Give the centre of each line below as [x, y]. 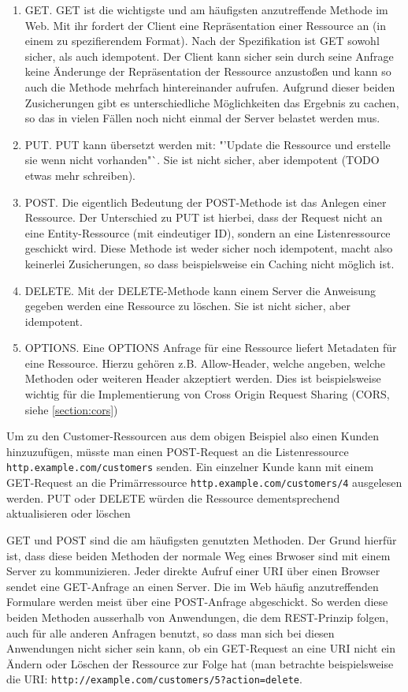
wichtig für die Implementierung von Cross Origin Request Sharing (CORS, [207, 394]
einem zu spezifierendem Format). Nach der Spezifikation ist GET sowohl [202, 41]
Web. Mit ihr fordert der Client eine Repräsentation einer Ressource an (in [206, 25]
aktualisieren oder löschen [69, 513]
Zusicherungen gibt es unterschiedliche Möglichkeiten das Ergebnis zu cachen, [212, 102]
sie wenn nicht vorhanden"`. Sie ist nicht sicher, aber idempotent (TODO [202, 160]
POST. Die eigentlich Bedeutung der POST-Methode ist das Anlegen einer [206, 202]
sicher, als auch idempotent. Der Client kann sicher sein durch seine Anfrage [209, 56]
